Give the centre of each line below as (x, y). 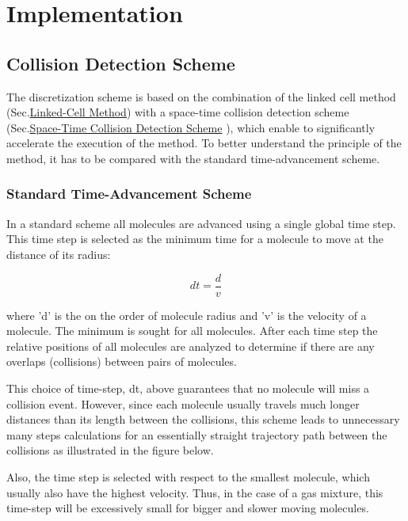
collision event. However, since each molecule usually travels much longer (183, 403)
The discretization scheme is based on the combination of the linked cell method (201, 96)
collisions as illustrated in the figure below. (110, 450)
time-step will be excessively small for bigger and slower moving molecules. (188, 508)
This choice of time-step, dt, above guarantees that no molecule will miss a (188, 388)
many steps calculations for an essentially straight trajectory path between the (197, 434)
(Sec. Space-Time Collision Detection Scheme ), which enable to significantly (191, 127)
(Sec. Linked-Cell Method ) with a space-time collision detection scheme (178, 112)
